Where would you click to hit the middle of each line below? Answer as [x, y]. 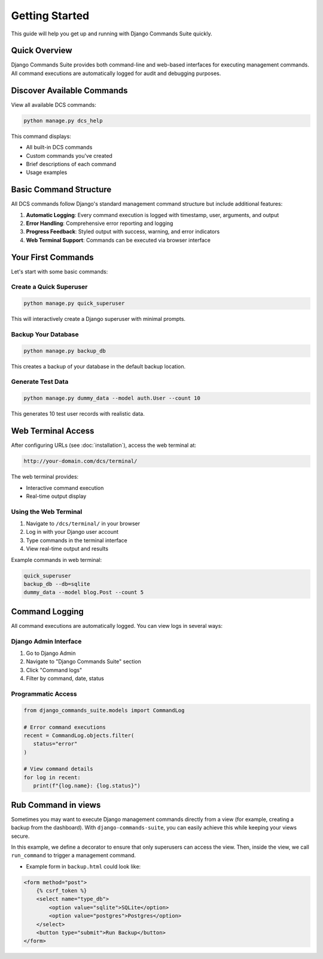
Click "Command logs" [54, 670]
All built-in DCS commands [59, 148]
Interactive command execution [65, 488]
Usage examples [47, 172]
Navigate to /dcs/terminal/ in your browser [83, 524]
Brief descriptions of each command [71, 164]
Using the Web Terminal [47, 512]
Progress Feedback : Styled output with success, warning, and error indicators [123, 232]
